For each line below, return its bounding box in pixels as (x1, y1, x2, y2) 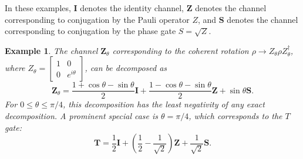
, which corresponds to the (188, 110, 282, 122)
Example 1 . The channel (5, 44, 98, 56)
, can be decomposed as (85, 62, 167, 74)
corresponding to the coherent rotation (112, 44, 249, 56)
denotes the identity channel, (80, 2, 184, 13)
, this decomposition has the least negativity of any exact (63, 98, 265, 110)
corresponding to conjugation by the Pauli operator (5, 13, 190, 25)
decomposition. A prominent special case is (5, 110, 159, 122)
